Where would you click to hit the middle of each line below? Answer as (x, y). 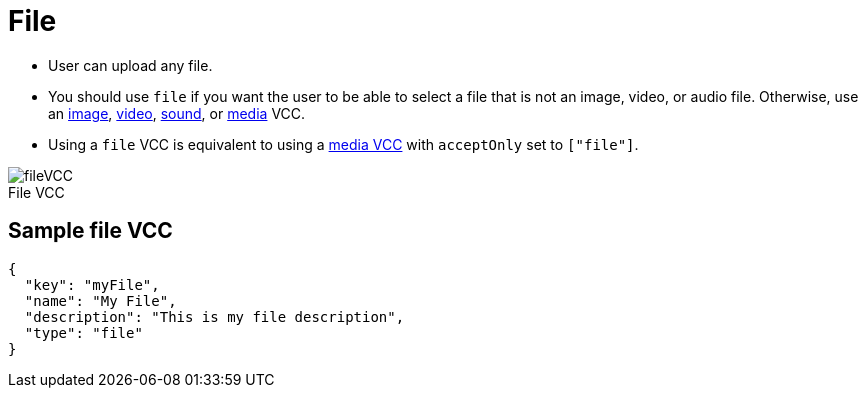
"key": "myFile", (92, 284)
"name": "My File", (100, 300)
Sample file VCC (90, 231)
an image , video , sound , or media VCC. (177, 113)
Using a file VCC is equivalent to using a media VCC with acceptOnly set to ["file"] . (343, 144)
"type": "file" (83, 332)
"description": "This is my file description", (214, 316)
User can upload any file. (130, 65)
